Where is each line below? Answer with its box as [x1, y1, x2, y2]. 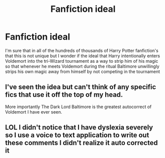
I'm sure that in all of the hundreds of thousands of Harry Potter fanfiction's [5, 47, 159, 53]
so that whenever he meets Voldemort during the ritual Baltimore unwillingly [5, 63, 160, 69]
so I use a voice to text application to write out [5, 131, 149, 139]
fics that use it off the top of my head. [5, 90, 124, 99]
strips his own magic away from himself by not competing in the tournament [5, 68, 161, 75]
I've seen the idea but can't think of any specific [5, 83, 157, 91]
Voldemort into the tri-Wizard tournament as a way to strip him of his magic [5, 58, 159, 64]
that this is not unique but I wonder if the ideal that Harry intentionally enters [5, 53, 161, 59]
